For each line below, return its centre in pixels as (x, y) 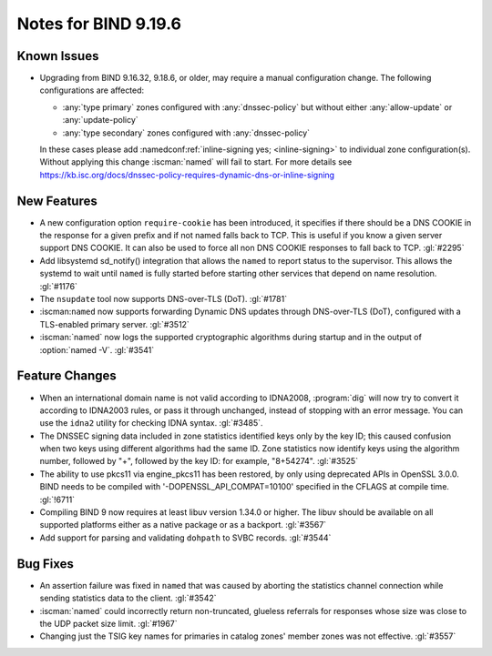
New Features (57, 201)
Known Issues (58, 56)
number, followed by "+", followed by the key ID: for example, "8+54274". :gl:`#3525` (199, 461)
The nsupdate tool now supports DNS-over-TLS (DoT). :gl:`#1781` (163, 299)
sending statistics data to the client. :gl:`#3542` (128, 598)
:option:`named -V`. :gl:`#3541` (97, 349)
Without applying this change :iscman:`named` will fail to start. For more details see (196, 162)
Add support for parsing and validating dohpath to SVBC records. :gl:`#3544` (185, 538)
